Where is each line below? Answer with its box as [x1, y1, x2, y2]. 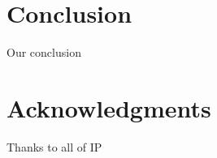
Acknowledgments [7, 91, 211, 124]
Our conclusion [7, 44, 81, 61]
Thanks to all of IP [7, 138, 102, 155]
